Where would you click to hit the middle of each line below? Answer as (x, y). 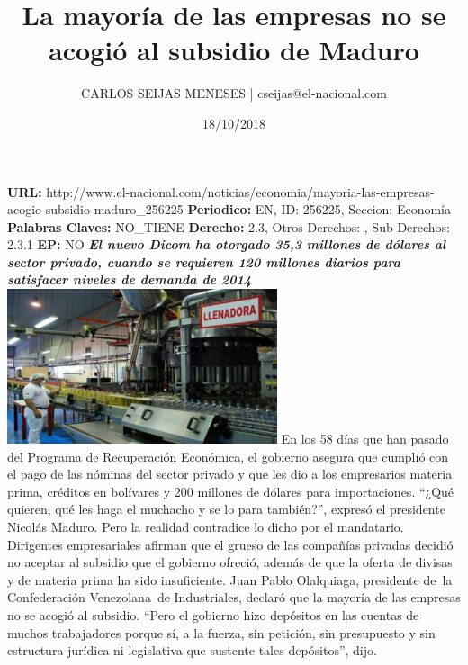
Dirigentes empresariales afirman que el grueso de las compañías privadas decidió (230, 544)
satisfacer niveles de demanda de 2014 (130, 279)
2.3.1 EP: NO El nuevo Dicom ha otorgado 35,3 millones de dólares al (227, 244)
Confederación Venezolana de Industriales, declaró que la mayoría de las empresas (234, 597)
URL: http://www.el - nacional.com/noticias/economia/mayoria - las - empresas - (221, 191)
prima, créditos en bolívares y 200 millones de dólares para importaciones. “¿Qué (231, 491)
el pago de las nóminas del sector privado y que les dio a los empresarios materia (230, 474)
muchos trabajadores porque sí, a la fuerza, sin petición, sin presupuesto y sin (221, 632)
